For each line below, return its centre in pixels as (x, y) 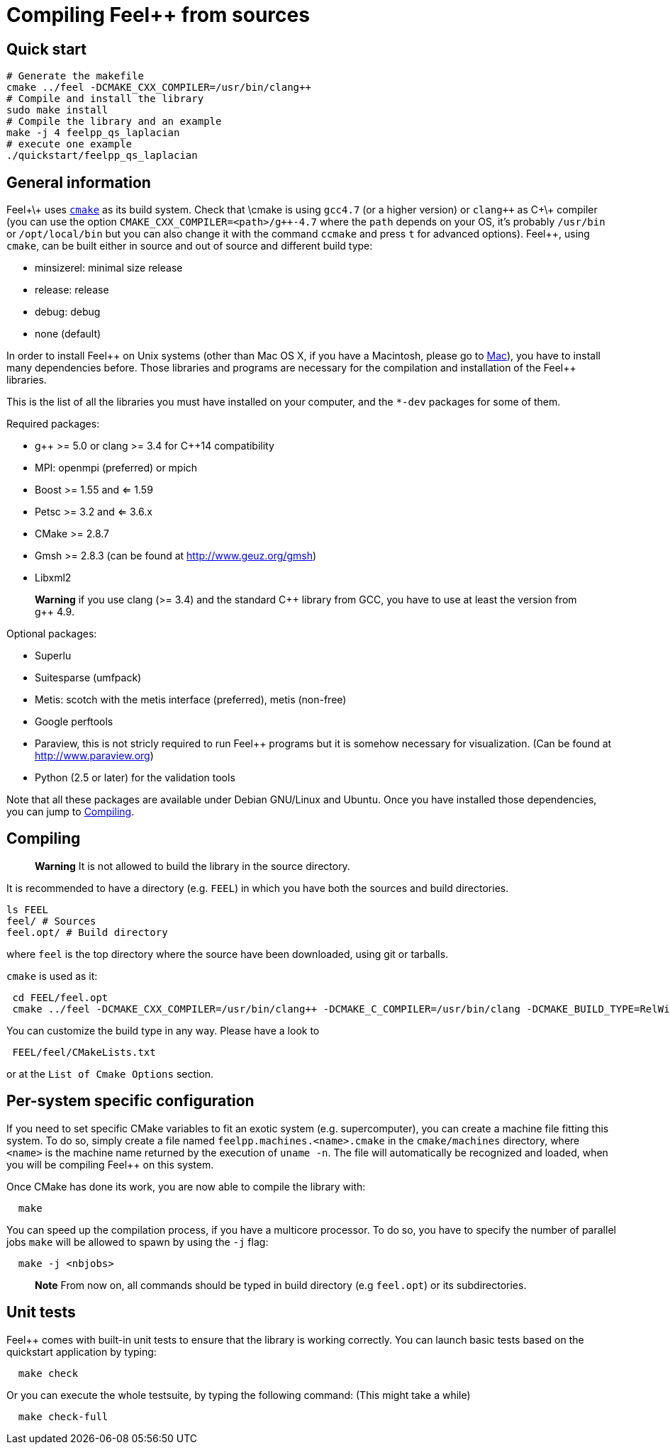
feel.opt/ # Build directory (87, 932)
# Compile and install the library (105, 99)
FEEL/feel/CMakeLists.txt (84, 1052)
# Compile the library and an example (114, 122)
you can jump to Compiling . (71, 812)
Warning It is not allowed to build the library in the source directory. (192, 866)
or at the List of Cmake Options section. (110, 1073)
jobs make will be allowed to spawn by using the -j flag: (138, 1242)
